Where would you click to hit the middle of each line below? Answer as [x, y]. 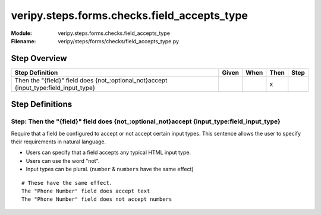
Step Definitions [42, 105]
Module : [21, 33]
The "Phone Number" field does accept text [86, 191]
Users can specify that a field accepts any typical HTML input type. [108, 153]
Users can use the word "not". [63, 161]
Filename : [23, 41]
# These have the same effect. [67, 183]
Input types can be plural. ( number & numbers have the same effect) [110, 169]
